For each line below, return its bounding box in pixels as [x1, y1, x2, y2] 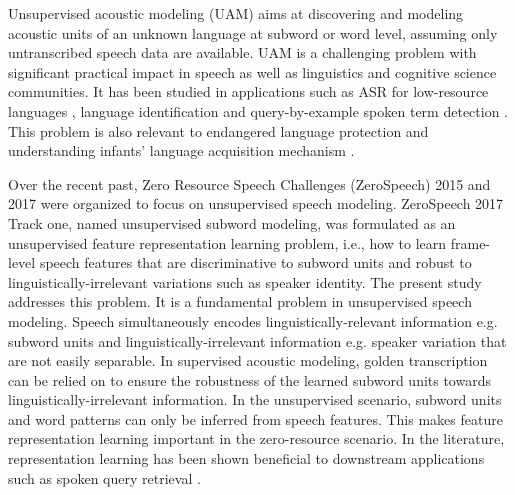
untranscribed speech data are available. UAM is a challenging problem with [8, 42, 477, 63]
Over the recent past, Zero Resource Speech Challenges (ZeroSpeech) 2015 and [8, 173, 491, 194]
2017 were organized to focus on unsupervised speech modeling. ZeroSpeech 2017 [8, 193, 504, 214]
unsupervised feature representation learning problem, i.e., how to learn [8, 232, 447, 253]
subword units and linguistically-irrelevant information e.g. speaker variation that [8, 330, 507, 351]
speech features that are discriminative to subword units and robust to [39, 252, 472, 273]
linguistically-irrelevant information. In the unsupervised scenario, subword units [8, 389, 502, 410]
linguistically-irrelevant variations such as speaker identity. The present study [8, 271, 482, 292]
